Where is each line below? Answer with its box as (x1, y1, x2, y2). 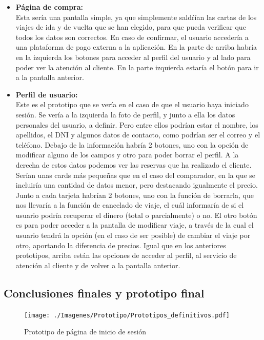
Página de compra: (15, 2, 84, 12)
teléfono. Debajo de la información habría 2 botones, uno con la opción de (15, 139, 249, 150)
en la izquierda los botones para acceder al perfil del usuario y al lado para (15, 51, 251, 62)
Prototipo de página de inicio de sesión (24, 326, 147, 337)
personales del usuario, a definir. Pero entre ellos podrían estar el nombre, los (15, 119, 258, 130)
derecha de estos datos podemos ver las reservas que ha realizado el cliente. (15, 159, 252, 170)
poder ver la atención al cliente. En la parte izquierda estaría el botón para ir (15, 62, 259, 72)
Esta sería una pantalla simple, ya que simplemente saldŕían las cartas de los (15, 11, 257, 22)
